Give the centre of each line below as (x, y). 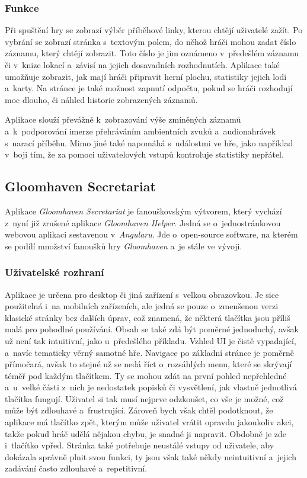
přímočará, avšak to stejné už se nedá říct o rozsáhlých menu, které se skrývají (148, 364)
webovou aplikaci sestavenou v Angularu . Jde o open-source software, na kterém (151, 234)
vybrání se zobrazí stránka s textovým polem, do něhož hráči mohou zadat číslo (151, 41)
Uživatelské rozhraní (55, 272)
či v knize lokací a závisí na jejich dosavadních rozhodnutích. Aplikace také (142, 65)
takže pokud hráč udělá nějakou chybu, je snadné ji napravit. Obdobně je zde (146, 433)
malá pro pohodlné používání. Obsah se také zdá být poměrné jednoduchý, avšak (152, 329)
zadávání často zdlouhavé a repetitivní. (76, 468)
